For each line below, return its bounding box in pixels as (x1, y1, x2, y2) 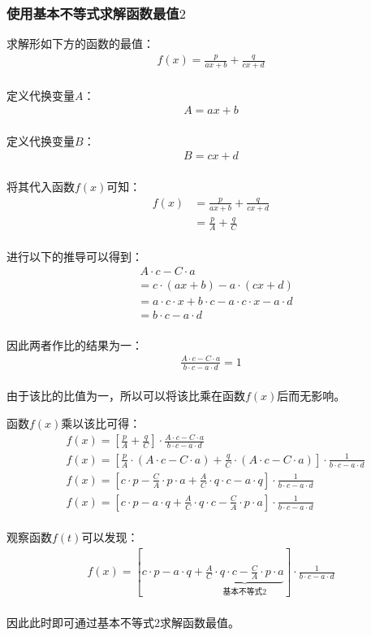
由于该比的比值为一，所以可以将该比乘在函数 (6, 387, 245, 404)
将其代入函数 (6, 178, 75, 195)
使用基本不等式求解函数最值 (6, 2, 179, 23)
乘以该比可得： (61, 415, 141, 432)
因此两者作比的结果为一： (6, 336, 143, 353)
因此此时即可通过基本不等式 (6, 614, 154, 631)
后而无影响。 (277, 387, 346, 404)
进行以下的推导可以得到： (6, 247, 143, 264)
